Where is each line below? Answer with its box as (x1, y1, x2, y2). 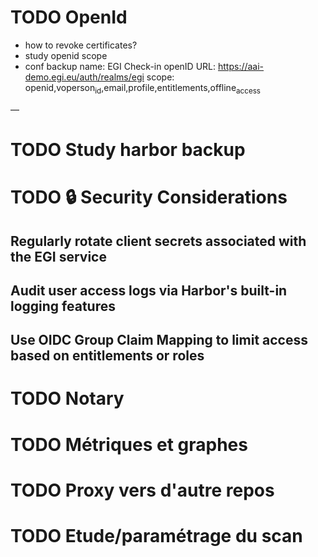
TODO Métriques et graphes (10, 433, 248, 456)
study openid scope (24, 49, 108, 61)
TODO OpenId (10, 6, 128, 29)
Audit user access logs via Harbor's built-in (10, 282, 288, 299)
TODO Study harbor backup (10, 138, 246, 161)
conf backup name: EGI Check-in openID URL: (24, 60, 217, 72)
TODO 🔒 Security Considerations (10, 186, 288, 209)
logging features (10, 297, 116, 315)
